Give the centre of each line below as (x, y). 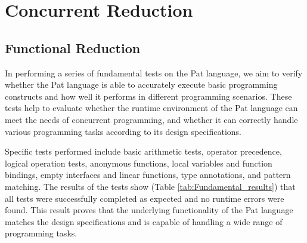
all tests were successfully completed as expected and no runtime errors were (145, 198)
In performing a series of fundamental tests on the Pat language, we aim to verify (154, 73)
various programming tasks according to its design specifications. (123, 131)
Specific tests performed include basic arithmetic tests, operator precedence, (143, 151)
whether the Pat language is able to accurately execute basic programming (141, 84)
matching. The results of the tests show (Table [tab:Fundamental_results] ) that (150, 186)
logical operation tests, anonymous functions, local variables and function (139, 163)
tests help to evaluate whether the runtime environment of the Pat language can (151, 108)
